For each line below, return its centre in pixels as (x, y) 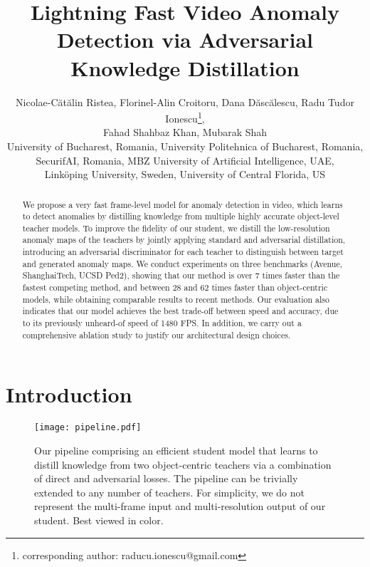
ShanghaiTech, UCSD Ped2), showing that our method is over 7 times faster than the (181, 275)
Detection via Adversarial (185, 40)
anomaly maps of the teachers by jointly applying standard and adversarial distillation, (184, 240)
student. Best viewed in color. (99, 520)
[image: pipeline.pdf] (88, 428)
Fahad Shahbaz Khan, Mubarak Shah (185, 132)
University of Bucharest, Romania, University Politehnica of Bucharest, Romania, (185, 146)
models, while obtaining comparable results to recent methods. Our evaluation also (176, 299)
